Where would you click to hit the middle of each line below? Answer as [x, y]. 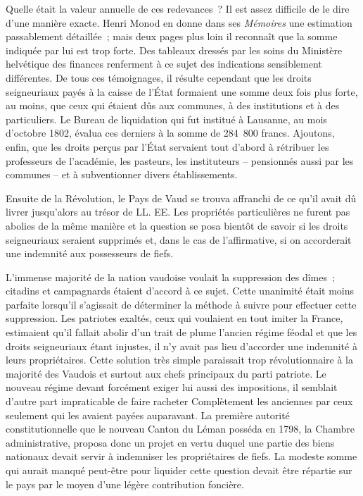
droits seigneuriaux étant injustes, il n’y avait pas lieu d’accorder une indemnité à [181, 346]
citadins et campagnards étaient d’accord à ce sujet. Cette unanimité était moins [180, 291]
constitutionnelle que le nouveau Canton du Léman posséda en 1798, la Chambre [180, 429]
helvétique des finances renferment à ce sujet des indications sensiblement [164, 64]
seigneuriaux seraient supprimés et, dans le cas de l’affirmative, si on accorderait [179, 239]
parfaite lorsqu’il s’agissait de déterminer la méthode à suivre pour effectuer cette [181, 304]
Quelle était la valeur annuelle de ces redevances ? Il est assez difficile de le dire [178, 8]
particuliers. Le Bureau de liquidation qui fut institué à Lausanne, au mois [166, 119]
